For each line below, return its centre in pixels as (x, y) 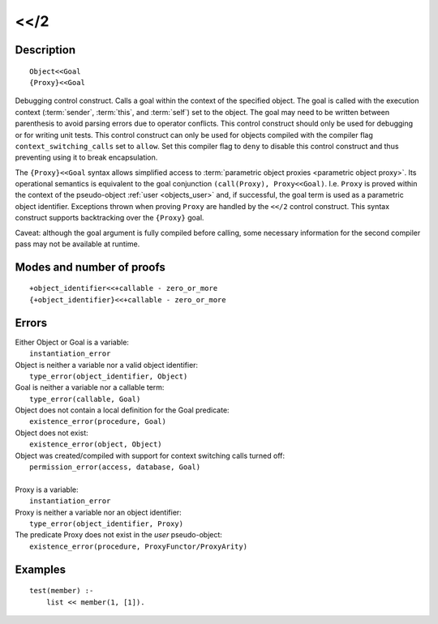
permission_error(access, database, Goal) (115, 467)
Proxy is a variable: (47, 489)
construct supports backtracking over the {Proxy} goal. (109, 218)
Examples (41, 569)
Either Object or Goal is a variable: (72, 342)
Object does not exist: (52, 433)
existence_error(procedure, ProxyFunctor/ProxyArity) (138, 546)
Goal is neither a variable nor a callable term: (90, 387)
